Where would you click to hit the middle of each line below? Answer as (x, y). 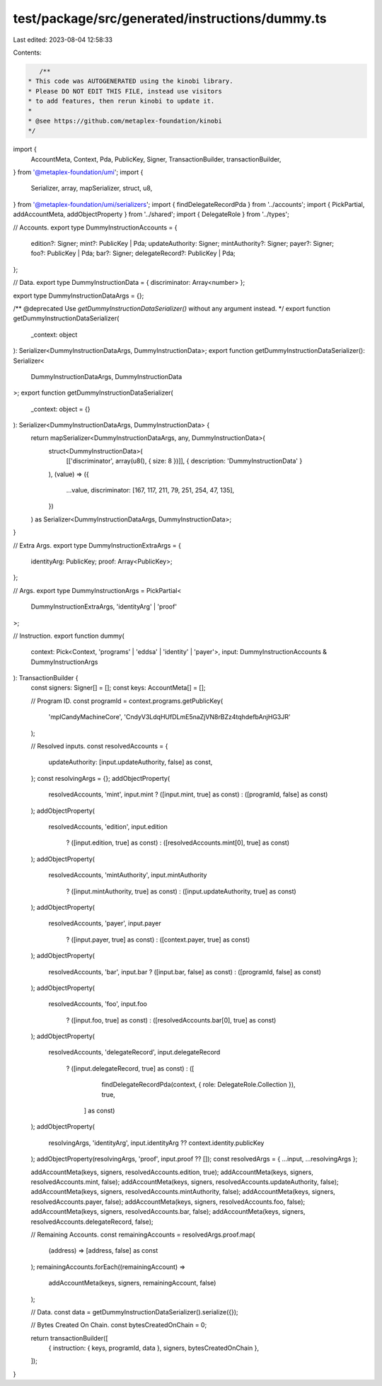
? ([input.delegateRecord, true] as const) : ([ (130, 1068)
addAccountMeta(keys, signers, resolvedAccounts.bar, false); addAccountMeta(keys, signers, (168, 1212)
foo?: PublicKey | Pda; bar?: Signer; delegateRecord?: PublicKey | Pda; (133, 253)
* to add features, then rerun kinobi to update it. (121, 101)
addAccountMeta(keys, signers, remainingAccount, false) (132, 1283)
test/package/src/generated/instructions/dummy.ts (170, 18)
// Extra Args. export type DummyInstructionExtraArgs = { (97, 545)
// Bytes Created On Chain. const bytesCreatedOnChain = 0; (119, 1325)
